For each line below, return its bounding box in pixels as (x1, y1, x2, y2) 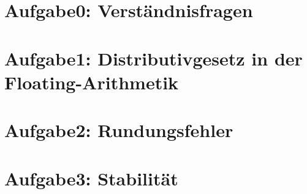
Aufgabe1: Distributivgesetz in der (4, 45, 303, 70)
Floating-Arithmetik (4, 69, 179, 94)
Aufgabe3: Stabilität (4, 165, 178, 190)
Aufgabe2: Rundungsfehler (4, 118, 233, 143)
